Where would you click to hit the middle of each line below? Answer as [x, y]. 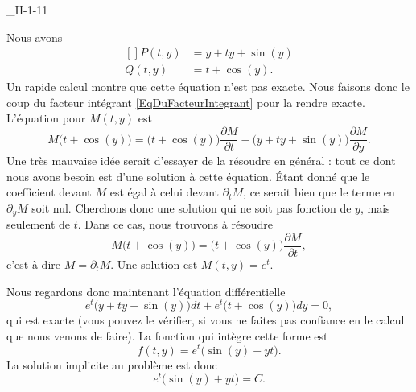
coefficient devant [49, 192]
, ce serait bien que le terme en [319, 192]
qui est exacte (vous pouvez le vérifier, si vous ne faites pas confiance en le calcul [206, 320]
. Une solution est [154, 264]
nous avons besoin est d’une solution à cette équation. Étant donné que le [188, 176]
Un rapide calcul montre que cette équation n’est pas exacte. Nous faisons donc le [208, 87]
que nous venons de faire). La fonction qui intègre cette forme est [167, 335]
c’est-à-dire [33, 264]
